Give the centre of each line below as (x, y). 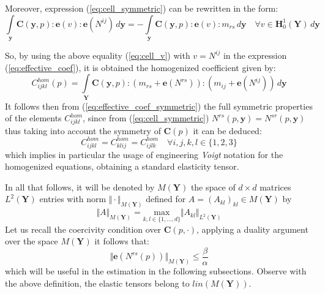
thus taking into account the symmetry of (83, 130)
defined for (166, 199)
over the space (32, 241)
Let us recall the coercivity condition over (83, 229)
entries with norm (73, 199)
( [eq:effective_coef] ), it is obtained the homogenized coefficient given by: (140, 67)
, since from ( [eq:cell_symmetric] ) (146, 118)
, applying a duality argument (252, 229)
